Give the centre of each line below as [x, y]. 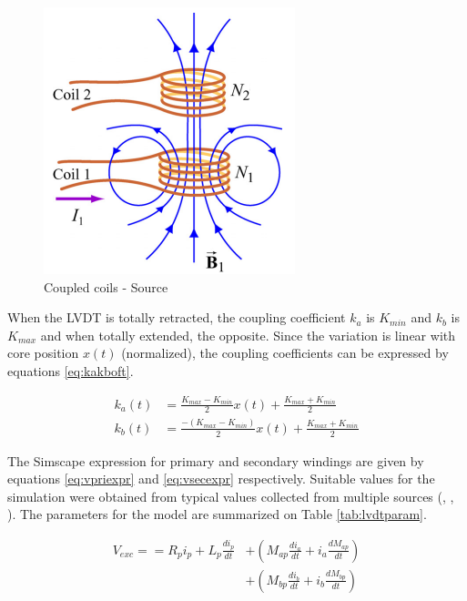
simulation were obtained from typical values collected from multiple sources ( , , [231, 496]
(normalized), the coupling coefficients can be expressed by [285, 353]
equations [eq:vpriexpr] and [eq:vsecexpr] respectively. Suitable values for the [221, 479]
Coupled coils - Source [106, 286]
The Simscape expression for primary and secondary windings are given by [216, 460]
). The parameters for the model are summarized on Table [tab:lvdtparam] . [217, 514]
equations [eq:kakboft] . [71, 370]
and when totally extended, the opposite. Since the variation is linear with [248, 335]
